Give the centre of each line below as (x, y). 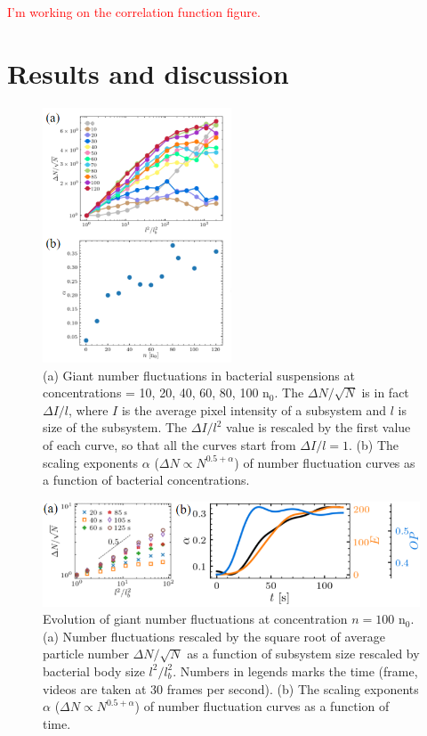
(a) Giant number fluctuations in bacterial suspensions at (199, 375)
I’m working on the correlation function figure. (134, 12)
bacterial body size (94, 671)
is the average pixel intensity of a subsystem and (254, 409)
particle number (86, 654)
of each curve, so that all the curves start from (169, 444)
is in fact (385, 393)
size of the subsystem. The (115, 427)
